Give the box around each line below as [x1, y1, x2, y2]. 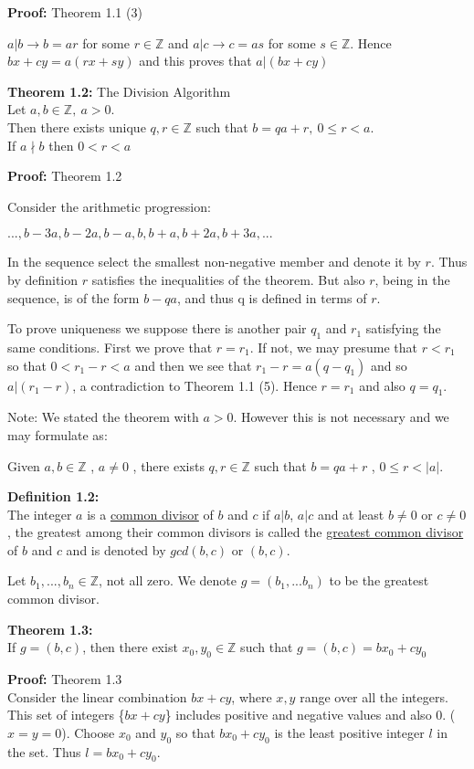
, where [231, 687, 272, 706]
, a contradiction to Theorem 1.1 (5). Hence [72, 375, 317, 395]
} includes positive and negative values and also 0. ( [164, 705, 456, 724]
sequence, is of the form [7, 288, 140, 307]
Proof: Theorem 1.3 [7, 669, 122, 689]
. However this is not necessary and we [233, 407, 449, 427]
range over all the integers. [300, 687, 448, 706]
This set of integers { [7, 705, 125, 724]
